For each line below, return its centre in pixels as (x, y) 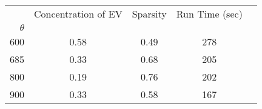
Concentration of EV (78, 14)
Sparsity (149, 14)
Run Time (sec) (209, 14)
